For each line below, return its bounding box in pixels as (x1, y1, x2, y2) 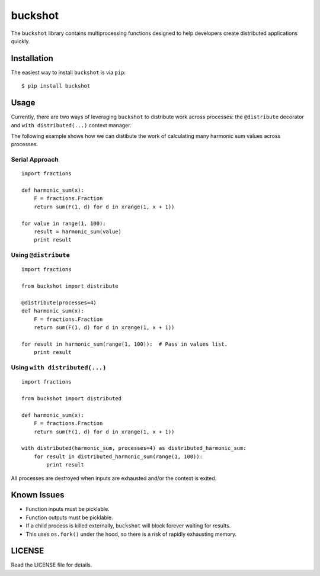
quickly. (11, 37, 30, 44)
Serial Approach (11, 156, 59, 164)
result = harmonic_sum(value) (33, 229, 121, 235)
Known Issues (11, 490, 65, 500)
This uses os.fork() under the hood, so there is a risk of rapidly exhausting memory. (25, 530, 237, 538)
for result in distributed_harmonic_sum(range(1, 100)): (33, 453, 203, 460)
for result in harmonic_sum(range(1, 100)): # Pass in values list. (21, 340, 228, 347)
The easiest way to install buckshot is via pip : (11, 69, 126, 76)
